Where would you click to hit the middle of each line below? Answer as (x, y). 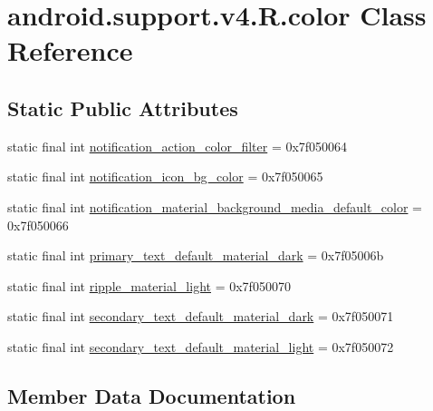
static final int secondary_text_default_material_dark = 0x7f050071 (201, 316)
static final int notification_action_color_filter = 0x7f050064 (178, 146)
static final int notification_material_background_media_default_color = (215, 206)
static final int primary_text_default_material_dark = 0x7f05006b (196, 255)
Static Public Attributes (123, 108)
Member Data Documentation (152, 395)
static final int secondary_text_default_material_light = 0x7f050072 (201, 346)
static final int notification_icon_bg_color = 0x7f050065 (165, 176)
